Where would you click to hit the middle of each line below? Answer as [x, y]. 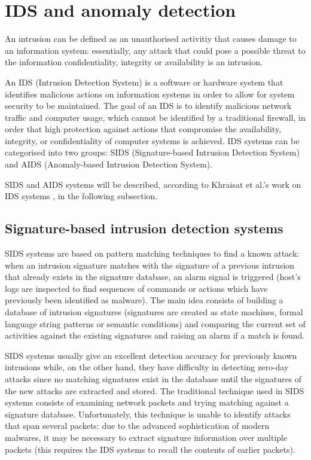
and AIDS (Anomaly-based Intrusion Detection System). [109, 164]
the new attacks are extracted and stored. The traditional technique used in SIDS [155, 390]
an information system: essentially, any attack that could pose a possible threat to [155, 50]
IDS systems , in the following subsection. [81, 196]
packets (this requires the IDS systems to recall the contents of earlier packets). [150, 449]
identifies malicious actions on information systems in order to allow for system [150, 94]
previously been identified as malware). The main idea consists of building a [144, 300]
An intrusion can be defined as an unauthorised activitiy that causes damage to [151, 39]
